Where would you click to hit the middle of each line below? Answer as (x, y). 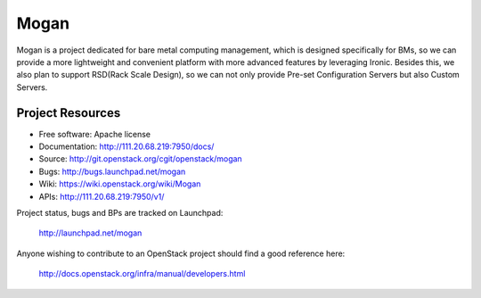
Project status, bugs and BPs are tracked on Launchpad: (120, 212)
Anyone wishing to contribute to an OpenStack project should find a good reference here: (181, 253)
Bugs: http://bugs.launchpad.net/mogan (112, 171)
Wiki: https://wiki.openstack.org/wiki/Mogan (120, 184)
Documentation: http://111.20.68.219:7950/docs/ (126, 146)
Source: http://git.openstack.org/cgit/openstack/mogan (140, 159)
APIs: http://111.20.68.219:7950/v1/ (102, 196)
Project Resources (69, 113)
